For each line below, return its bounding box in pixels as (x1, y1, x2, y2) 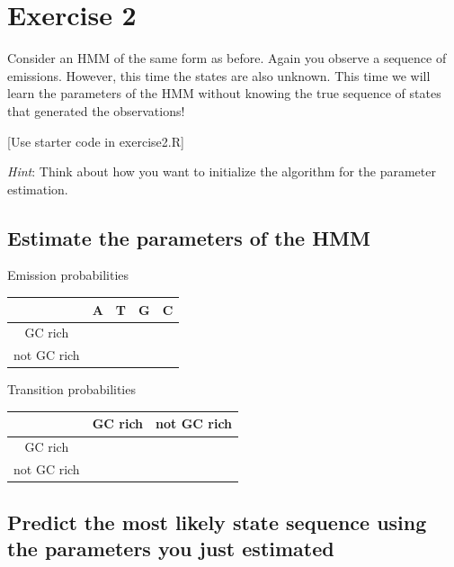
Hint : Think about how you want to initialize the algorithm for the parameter (7, 162, 436, 181)
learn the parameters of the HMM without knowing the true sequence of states (7, 84, 441, 103)
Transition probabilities (7, 380, 136, 399)
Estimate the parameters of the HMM (7, 223, 370, 251)
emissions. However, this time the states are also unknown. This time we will (7, 66, 431, 85)
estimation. (7, 179, 68, 198)
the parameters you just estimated (7, 535, 334, 562)
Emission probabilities (7, 265, 129, 284)
